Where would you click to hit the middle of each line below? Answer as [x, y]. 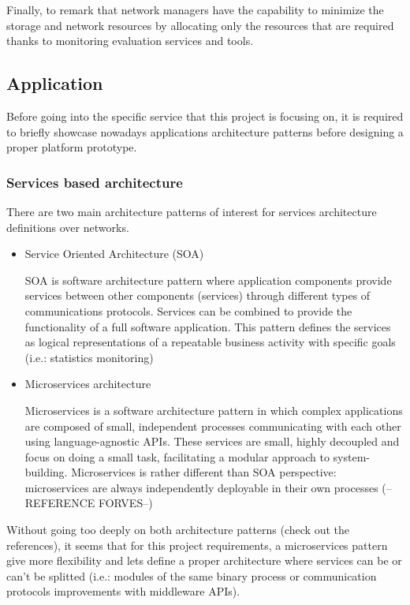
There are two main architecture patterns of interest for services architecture [192, 211]
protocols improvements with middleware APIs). [123, 591]
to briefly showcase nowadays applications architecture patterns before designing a [205, 131]
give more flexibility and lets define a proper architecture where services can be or [204, 560]
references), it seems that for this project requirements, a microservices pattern [197, 545]
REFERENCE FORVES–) [89, 503]
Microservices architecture [88, 384]
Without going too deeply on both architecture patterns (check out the [178, 530]
